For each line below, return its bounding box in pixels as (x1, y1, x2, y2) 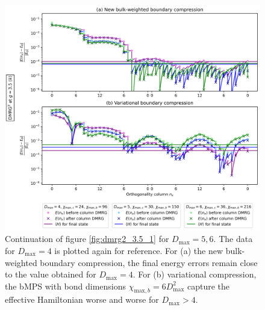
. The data (213, 232, 253, 245)
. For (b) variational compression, (132, 268, 257, 281)
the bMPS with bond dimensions (5, 279, 126, 292)
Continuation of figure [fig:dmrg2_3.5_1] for (5, 232, 169, 245)
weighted (5, 256, 37, 268)
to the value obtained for (5, 268, 96, 281)
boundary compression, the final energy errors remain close (40, 256, 258, 268)
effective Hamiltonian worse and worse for (5, 293, 159, 306)
